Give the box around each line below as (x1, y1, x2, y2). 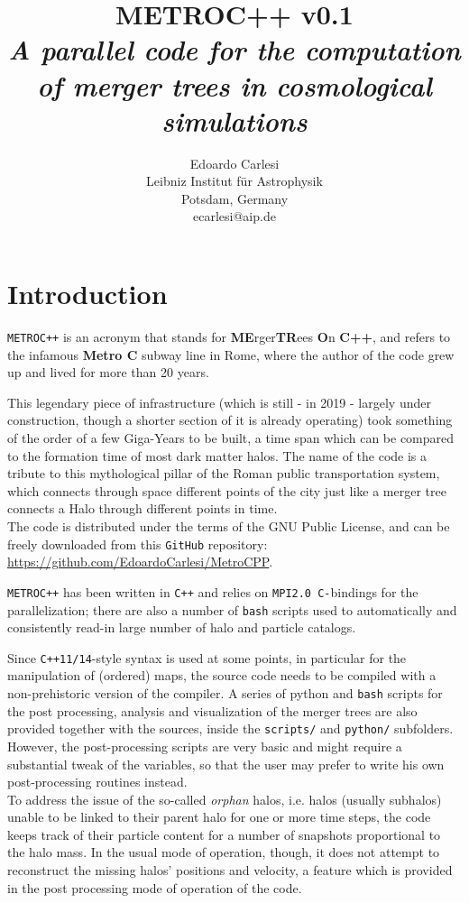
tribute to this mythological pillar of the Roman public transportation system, (7, 464, 440, 483)
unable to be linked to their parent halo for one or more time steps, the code (7, 807, 431, 826)
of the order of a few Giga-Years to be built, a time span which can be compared (7, 428, 455, 447)
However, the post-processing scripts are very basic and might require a (7, 736, 402, 755)
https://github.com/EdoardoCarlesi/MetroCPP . (7, 552, 273, 571)
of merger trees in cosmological (37, 66, 432, 104)
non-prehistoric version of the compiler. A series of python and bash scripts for (7, 684, 443, 702)
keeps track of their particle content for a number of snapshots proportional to (7, 825, 441, 843)
